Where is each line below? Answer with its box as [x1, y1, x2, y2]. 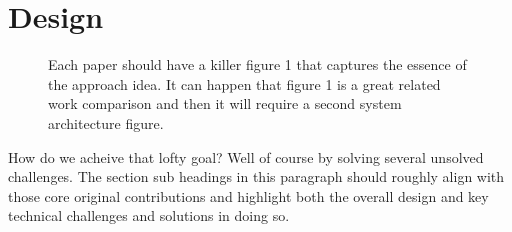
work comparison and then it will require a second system [48, 93, 402, 114]
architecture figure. [48, 112, 164, 133]
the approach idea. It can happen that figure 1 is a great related [48, 73, 441, 94]
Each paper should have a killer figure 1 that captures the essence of [48, 54, 467, 75]
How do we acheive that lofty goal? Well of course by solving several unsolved [8, 146, 484, 167]
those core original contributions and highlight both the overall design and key [8, 185, 489, 206]
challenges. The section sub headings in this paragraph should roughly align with [8, 166, 505, 187]
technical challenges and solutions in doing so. [8, 205, 290, 226]
